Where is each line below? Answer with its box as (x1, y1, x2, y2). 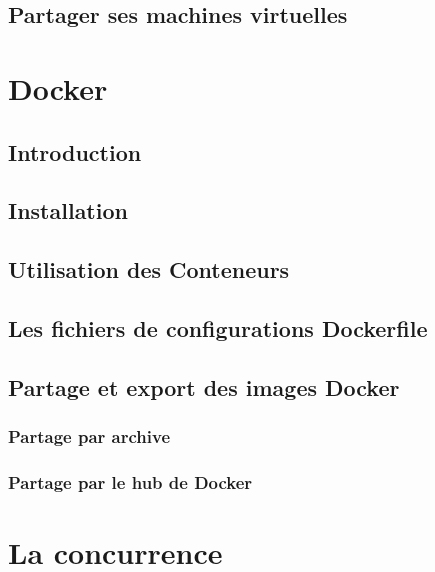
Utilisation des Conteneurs (8, 254, 290, 285)
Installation (8, 195, 128, 226)
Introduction (8, 136, 142, 167)
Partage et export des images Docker (8, 371, 400, 402)
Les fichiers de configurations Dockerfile (8, 312, 428, 343)
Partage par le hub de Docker (8, 469, 253, 494)
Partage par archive (8, 423, 171, 448)
